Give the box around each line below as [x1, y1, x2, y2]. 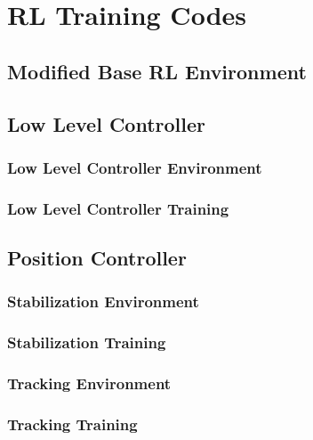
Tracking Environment [7, 372, 172, 395]
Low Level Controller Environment [7, 156, 262, 178]
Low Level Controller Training [7, 197, 229, 219]
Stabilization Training [7, 331, 166, 354]
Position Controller [7, 244, 187, 272]
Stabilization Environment [7, 290, 199, 313]
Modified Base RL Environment [7, 57, 307, 85]
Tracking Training [7, 412, 138, 435]
